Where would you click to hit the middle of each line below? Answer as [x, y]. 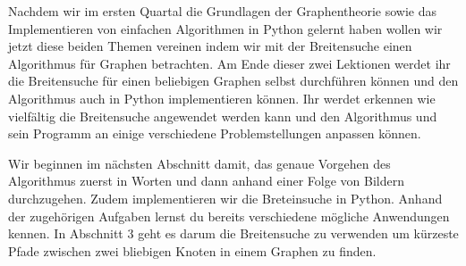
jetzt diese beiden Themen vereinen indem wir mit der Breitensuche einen [210, 46]
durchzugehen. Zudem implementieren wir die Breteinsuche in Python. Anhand [225, 198]
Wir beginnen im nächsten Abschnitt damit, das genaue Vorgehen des [199, 163]
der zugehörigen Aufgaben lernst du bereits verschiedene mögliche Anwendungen [229, 216]
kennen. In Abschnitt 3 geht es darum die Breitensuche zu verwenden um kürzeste [233, 233]
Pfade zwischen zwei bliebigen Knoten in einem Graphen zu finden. [192, 250]
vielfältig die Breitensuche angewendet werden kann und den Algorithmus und [223, 116]
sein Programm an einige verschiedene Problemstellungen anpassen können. [215, 133]
